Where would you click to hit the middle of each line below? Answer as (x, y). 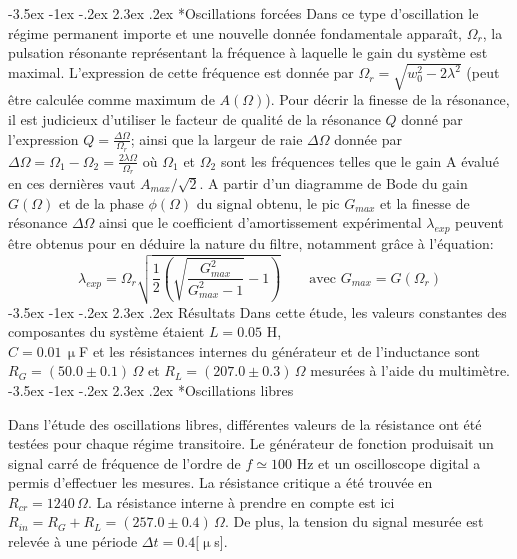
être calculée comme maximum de (111, 99)
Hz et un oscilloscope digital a (388, 462)
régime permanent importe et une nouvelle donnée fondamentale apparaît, (235, 32)
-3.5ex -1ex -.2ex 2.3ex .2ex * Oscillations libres (151, 389)
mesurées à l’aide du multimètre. (410, 370)
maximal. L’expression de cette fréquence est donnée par (181, 72)
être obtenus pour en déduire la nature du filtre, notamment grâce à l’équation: (251, 242)
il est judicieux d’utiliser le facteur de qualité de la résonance (194, 118)
